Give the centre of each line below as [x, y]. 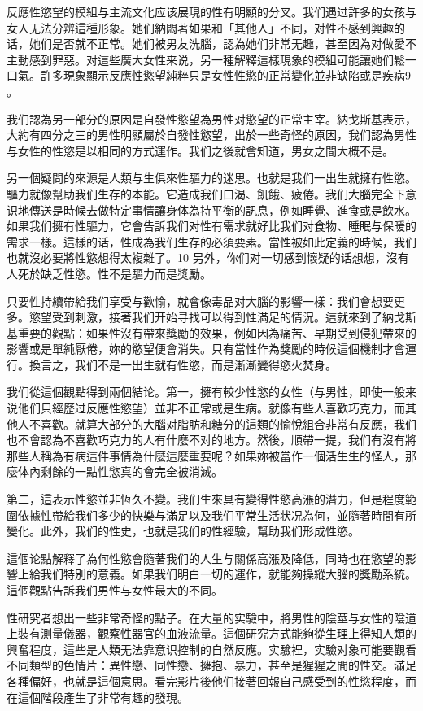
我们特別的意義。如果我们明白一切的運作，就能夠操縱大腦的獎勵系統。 [228, 574]
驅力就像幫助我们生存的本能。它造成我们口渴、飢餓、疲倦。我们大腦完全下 [206, 193]
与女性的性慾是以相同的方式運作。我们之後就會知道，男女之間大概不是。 [200, 150]
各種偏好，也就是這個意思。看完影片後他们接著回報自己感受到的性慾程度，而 [211, 680]
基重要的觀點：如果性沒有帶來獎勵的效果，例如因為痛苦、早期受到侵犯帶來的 [211, 332]
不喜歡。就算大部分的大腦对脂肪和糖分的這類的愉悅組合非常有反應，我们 [222, 423]
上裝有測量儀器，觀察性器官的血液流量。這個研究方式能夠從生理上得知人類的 [211, 633]
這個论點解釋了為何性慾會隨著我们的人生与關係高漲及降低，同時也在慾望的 [206, 558]
